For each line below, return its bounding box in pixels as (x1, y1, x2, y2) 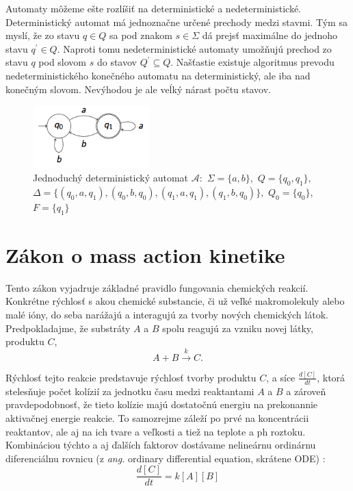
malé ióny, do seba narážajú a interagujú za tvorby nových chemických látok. (5, 307, 328, 322)
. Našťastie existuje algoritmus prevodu (170, 55, 335, 69)
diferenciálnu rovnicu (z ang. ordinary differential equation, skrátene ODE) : (5, 451, 326, 465)
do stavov (96, 55, 137, 69)
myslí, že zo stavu (5, 28, 80, 42)
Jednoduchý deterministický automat (33, 171, 189, 185)
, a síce (266, 370, 296, 384)
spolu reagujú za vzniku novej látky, (162, 320, 313, 335)
